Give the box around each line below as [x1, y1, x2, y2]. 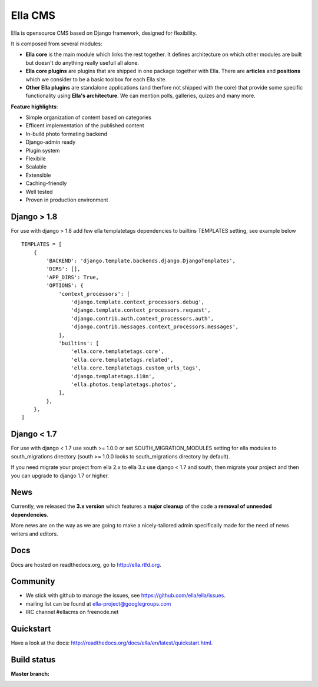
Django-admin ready [25, 138, 76, 146]
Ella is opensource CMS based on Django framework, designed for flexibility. [11, 29, 197, 37]
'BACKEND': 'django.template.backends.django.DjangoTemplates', [46, 257, 236, 265]
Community [11, 576, 55, 586]
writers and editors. [11, 530, 58, 537]
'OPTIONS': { [46, 282, 84, 289]
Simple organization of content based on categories [25, 114, 152, 121]
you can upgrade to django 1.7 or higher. [11, 472, 109, 479]
